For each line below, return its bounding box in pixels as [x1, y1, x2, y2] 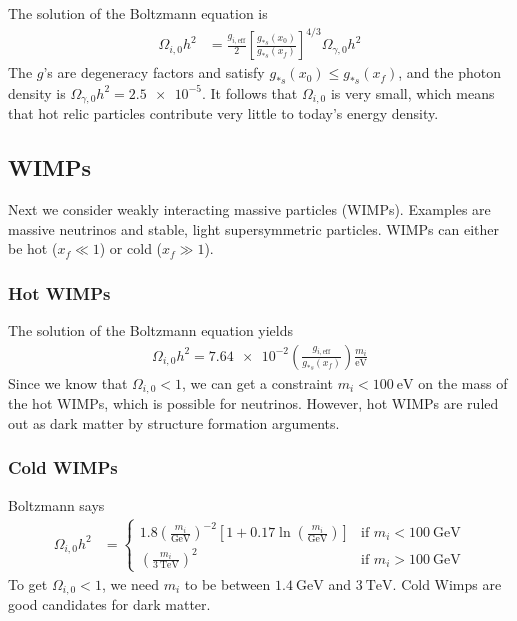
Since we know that [8, 372, 128, 393]
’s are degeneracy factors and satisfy [43, 62, 265, 83]
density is [8, 82, 66, 103]
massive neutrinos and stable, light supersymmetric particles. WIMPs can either [8, 218, 499, 239]
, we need [101, 573, 160, 594]
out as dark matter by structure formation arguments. [8, 412, 340, 433]
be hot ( [8, 238, 58, 259]
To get [8, 573, 48, 594]
